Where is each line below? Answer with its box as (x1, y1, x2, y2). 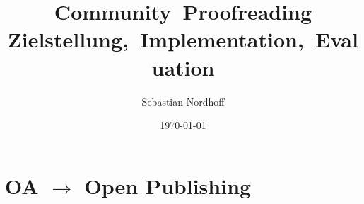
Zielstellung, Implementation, (8, 25, 304, 54)
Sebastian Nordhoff (141, 93, 225, 108)
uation (151, 52, 215, 81)
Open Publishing (84, 171, 252, 200)
